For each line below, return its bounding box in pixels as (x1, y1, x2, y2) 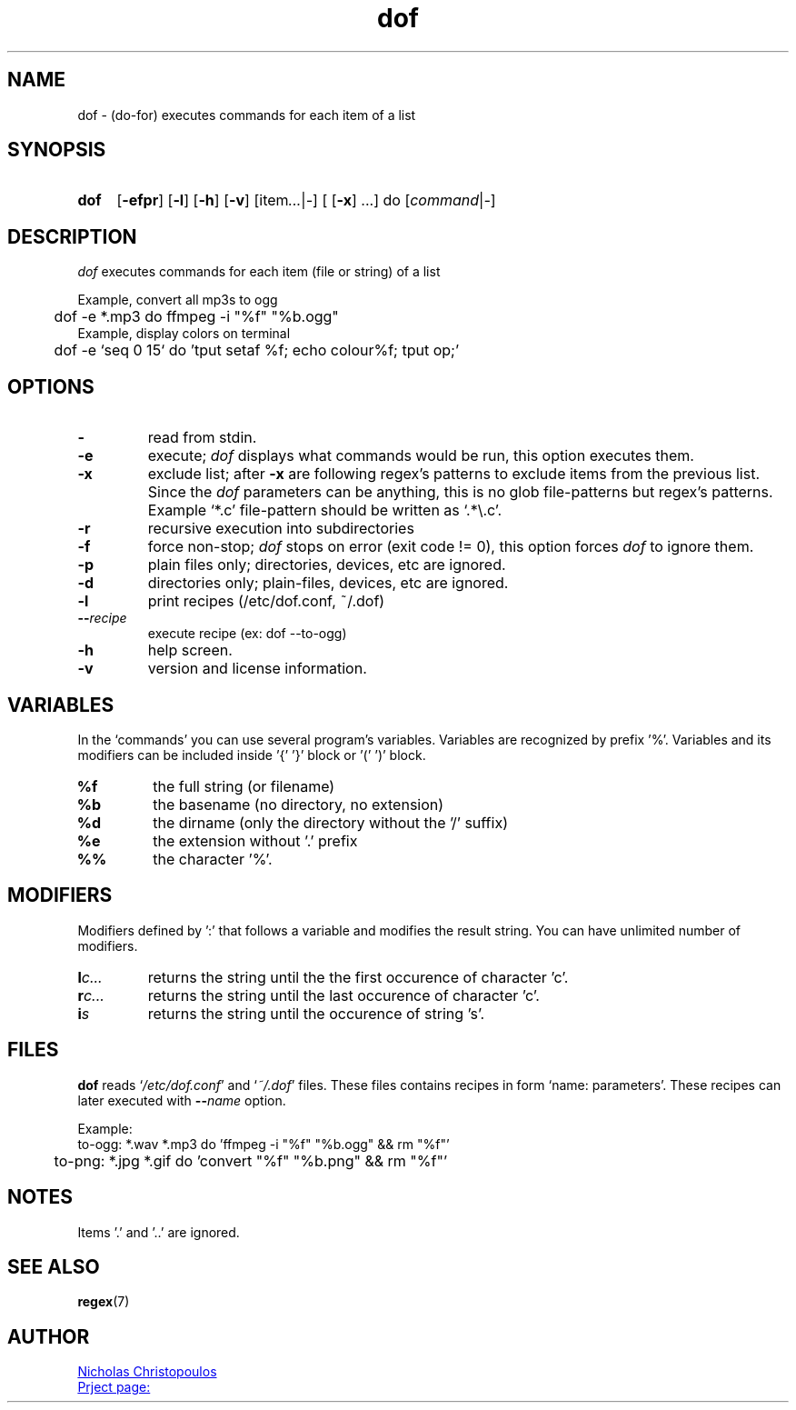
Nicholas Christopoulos (77, 1364, 217, 1380)
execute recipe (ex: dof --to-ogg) (147, 625, 347, 642)
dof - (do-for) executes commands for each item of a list (77, 106, 416, 123)
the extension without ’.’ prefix (153, 831, 358, 850)
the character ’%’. (153, 849, 273, 868)
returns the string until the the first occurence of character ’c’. (147, 967, 569, 986)
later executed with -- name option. (77, 1092, 286, 1108)
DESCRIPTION (7, 225, 137, 248)
